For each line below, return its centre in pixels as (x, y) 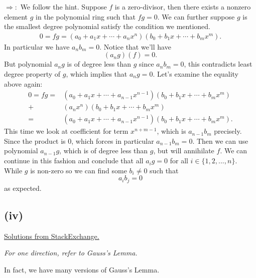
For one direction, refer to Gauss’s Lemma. (71, 253)
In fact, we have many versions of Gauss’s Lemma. (82, 269)
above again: (23, 83)
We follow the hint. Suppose (63, 7)
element (16, 16)
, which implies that (97, 74)
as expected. (23, 188)
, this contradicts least (218, 64)
